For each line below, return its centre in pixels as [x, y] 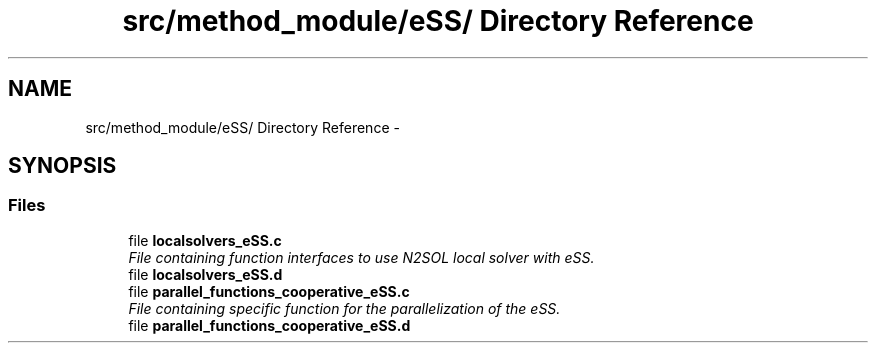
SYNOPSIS [62, 166]
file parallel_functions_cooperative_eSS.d [269, 325]
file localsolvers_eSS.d [205, 274]
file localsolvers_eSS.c [205, 240]
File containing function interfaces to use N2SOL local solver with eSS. [361, 257]
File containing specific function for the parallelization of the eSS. [344, 308]
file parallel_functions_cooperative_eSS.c [269, 291]
